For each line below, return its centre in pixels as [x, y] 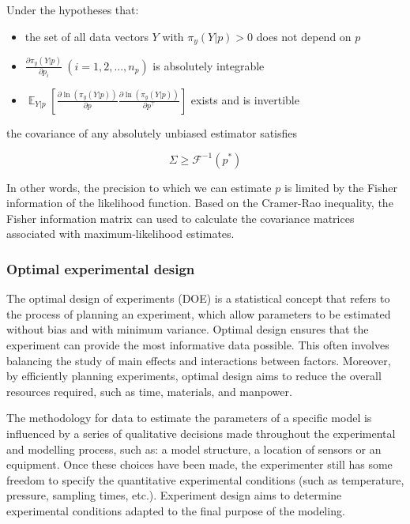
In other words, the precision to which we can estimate [139, 187]
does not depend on [304, 36]
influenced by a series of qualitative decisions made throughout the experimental [201, 433]
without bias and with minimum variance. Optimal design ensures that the [188, 329]
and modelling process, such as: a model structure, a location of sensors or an [194, 449]
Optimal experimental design [101, 268]
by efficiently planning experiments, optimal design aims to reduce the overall [194, 376]
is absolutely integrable [209, 65]
